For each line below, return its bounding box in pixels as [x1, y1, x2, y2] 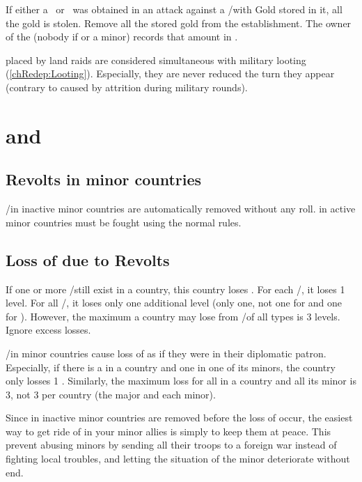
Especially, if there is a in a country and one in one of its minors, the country [6, 359, 336, 374]
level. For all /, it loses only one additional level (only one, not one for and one [6, 295, 343, 310]
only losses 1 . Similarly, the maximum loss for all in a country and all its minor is [6, 373, 356, 388]
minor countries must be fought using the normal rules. [6, 215, 242, 229]
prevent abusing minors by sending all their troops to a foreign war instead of [6, 437, 337, 452]
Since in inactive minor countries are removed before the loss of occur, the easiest [6, 410, 353, 425]
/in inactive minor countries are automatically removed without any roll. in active [6, 201, 356, 216]
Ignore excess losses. [6, 322, 91, 337]
